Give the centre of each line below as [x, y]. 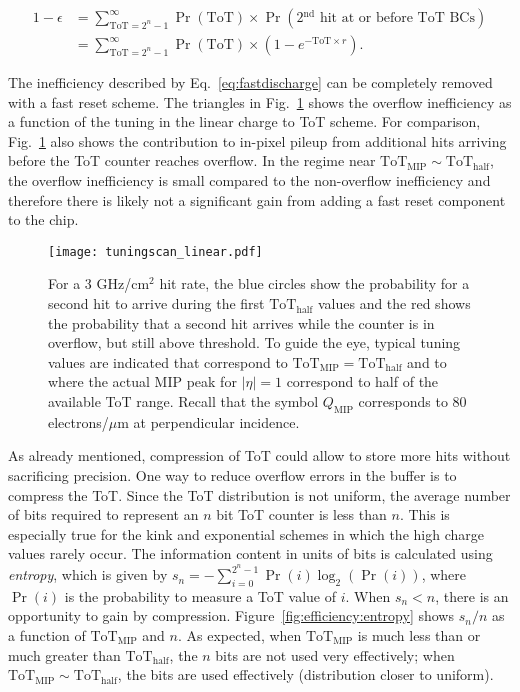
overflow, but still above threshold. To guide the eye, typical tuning [254, 342]
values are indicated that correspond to [168, 361]
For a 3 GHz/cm [99, 283]
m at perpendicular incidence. [208, 421]
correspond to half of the [362, 381]
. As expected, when [239, 635]
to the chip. [43, 219]
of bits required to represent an [103, 514]
